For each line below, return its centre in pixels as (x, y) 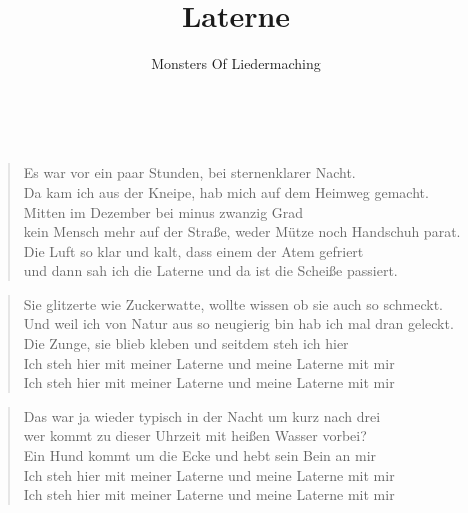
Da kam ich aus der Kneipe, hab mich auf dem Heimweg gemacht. (226, 191)
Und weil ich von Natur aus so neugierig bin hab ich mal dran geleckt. (238, 323)
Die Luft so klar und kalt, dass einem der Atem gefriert (193, 250)
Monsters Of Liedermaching (236, 63)
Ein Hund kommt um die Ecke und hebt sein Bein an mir (200, 455)
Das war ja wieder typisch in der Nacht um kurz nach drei (202, 415)
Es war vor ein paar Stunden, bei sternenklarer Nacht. (189, 172)
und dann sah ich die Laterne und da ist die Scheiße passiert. (210, 270)
